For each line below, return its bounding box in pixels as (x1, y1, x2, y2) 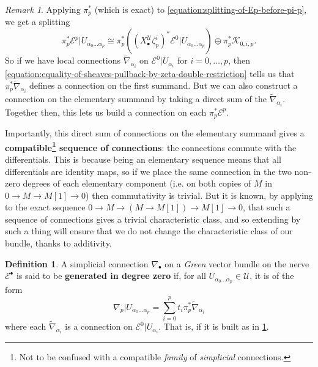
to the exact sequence (5, 201, 86, 213)
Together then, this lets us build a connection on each (5, 105, 207, 118)
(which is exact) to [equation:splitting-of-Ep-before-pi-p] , (94, 3, 307, 15)
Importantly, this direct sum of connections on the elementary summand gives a (5, 127, 305, 139)
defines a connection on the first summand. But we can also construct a (29, 79, 298, 92)
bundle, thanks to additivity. (5, 237, 112, 250)
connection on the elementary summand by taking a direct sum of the (5, 92, 267, 105)
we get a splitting (5, 15, 70, 28)
